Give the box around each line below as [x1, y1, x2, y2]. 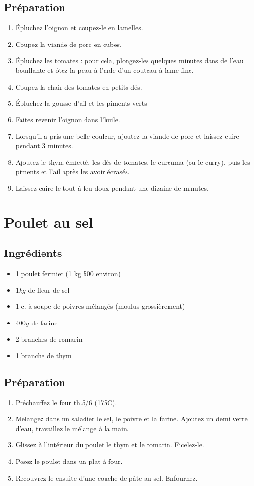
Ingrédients [4, 245, 62, 260]
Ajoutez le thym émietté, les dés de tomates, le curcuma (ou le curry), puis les [15, 157, 250, 167]
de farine [31, 317, 58, 327]
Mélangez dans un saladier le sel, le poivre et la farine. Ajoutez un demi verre [15, 414, 248, 424]
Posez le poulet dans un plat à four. [15, 456, 123, 466]
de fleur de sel [28, 284, 70, 295]
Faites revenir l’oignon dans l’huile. [15, 114, 120, 124]
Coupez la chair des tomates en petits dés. [15, 81, 142, 92]
